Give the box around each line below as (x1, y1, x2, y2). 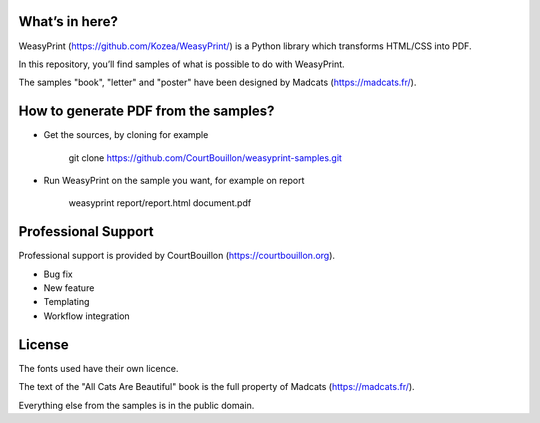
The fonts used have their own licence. (18, 362, 179, 374)
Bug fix (43, 268, 74, 280)
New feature (43, 282, 95, 294)
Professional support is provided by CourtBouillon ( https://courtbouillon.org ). (18, 250, 335, 262)
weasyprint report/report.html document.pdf (68, 197, 252, 209)
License (18, 336, 69, 353)
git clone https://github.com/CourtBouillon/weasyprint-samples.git (68, 151, 342, 164)
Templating (43, 296, 90, 308)
